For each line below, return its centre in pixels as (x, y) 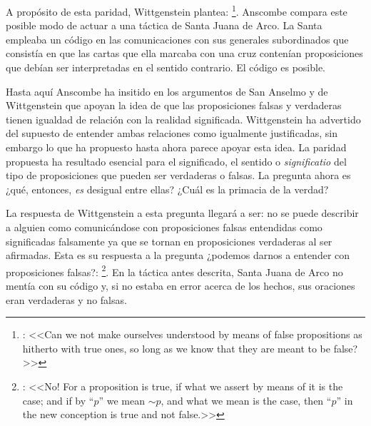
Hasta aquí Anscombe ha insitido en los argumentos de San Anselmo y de (167, 91)
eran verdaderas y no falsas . (66, 299)
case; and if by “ (58, 400)
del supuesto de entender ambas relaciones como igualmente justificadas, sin (172, 133)
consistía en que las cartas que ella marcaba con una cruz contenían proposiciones (184, 53)
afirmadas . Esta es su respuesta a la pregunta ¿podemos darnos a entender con (178, 255)
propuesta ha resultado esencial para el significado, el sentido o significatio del (176, 161)
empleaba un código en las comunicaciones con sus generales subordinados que (177, 39)
